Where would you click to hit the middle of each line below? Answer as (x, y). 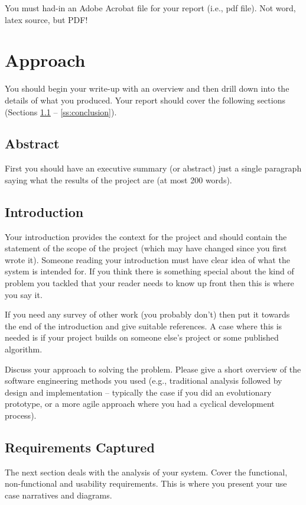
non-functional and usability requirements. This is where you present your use (146, 483)
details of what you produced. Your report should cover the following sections (145, 100)
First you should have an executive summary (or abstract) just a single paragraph (153, 168)
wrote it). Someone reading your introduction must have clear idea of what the (147, 259)
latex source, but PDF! (46, 19)
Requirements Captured (80, 447)
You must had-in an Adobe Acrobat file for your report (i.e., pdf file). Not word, (150, 8)
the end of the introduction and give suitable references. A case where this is (144, 326)
